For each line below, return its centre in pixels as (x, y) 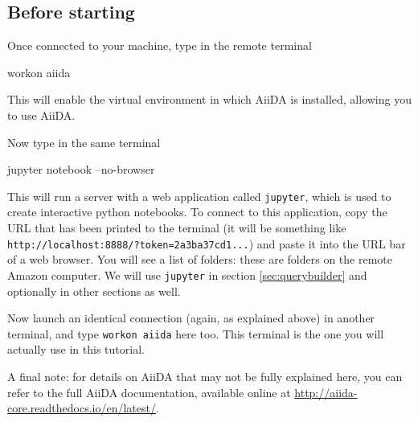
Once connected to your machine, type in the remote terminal (160, 45)
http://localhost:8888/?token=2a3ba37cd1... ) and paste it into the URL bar (207, 243)
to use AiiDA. (41, 115)
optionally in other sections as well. (94, 291)
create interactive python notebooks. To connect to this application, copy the (197, 212)
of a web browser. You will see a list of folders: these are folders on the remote (200, 259)
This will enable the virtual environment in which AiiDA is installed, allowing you (209, 99)
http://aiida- (326, 392)
